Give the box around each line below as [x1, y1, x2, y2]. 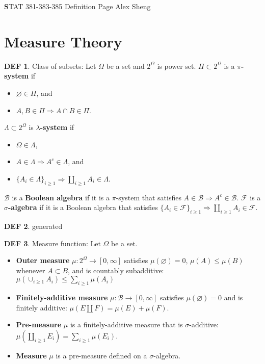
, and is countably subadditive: [68, 265, 164, 275]
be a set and [106, 60, 145, 71]
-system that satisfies [116, 192, 181, 202]
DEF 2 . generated [4, 221, 63, 231]
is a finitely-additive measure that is [70, 319, 183, 330]
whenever [16, 265, 45, 275]
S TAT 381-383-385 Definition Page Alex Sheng [4, 1, 151, 11]
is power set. [157, 60, 196, 71]
